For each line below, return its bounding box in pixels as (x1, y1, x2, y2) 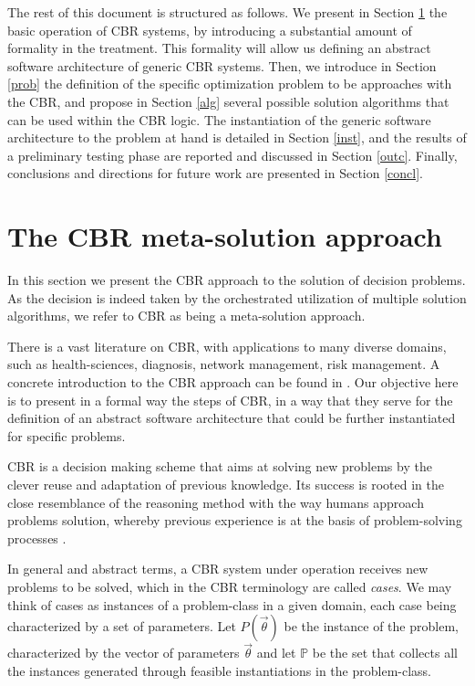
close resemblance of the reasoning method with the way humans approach (7, 492, 424, 512)
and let (256, 643, 296, 662)
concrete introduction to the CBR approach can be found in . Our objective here (7, 373, 459, 392)
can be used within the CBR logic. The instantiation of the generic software (7, 110, 431, 129)
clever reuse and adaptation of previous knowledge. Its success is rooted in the (7, 475, 444, 493)
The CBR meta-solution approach (7, 217, 442, 255)
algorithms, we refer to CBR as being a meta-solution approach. (7, 306, 366, 325)
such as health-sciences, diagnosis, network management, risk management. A (7, 354, 440, 374)
